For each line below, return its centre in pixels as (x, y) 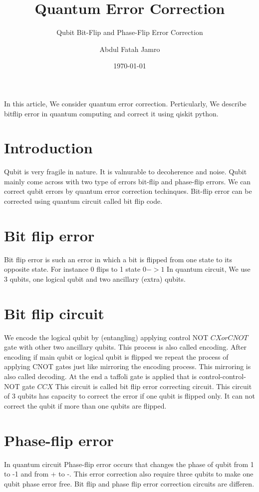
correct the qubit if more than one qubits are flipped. (85, 405)
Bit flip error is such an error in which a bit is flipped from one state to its (118, 259)
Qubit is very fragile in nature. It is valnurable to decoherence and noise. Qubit (126, 172)
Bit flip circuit (54, 313)
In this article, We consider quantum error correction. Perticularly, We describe (125, 103)
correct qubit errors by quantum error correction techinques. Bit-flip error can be (128, 191)
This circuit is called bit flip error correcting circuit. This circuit (153, 386)
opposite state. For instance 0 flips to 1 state (72, 269)
